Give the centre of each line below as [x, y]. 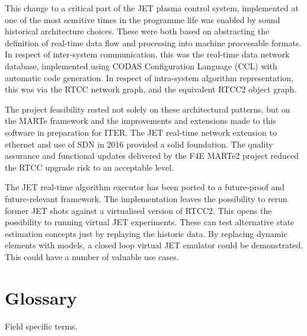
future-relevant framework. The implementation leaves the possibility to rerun [146, 198]
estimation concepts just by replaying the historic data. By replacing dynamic [146, 233]
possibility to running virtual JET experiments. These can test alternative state [150, 222]
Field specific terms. [41, 326]
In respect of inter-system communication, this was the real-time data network [147, 54]
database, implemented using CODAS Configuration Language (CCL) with [141, 65]
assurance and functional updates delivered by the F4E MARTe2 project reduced [152, 156]
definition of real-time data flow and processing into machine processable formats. [153, 42]
